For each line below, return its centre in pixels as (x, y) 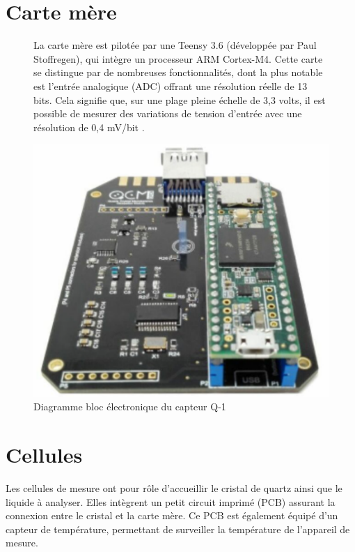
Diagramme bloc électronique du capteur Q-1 (130, 406)
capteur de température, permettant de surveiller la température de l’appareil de (178, 529)
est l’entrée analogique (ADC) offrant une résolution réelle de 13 (171, 85)
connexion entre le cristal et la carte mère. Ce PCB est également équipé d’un (172, 515)
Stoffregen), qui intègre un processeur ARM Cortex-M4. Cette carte (178, 58)
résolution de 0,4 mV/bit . (89, 127)
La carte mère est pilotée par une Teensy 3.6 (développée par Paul (175, 45)
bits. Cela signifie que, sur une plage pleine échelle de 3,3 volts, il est (180, 99)
